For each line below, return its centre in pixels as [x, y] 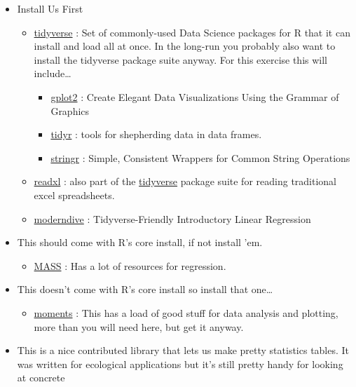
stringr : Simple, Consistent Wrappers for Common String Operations [200, 157]
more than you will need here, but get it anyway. [139, 326]
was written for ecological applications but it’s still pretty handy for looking [180, 364]
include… [53, 73]
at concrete [41, 378]
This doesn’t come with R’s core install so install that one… [145, 289]
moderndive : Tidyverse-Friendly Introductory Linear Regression [172, 218]
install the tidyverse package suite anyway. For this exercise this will [181, 59]
